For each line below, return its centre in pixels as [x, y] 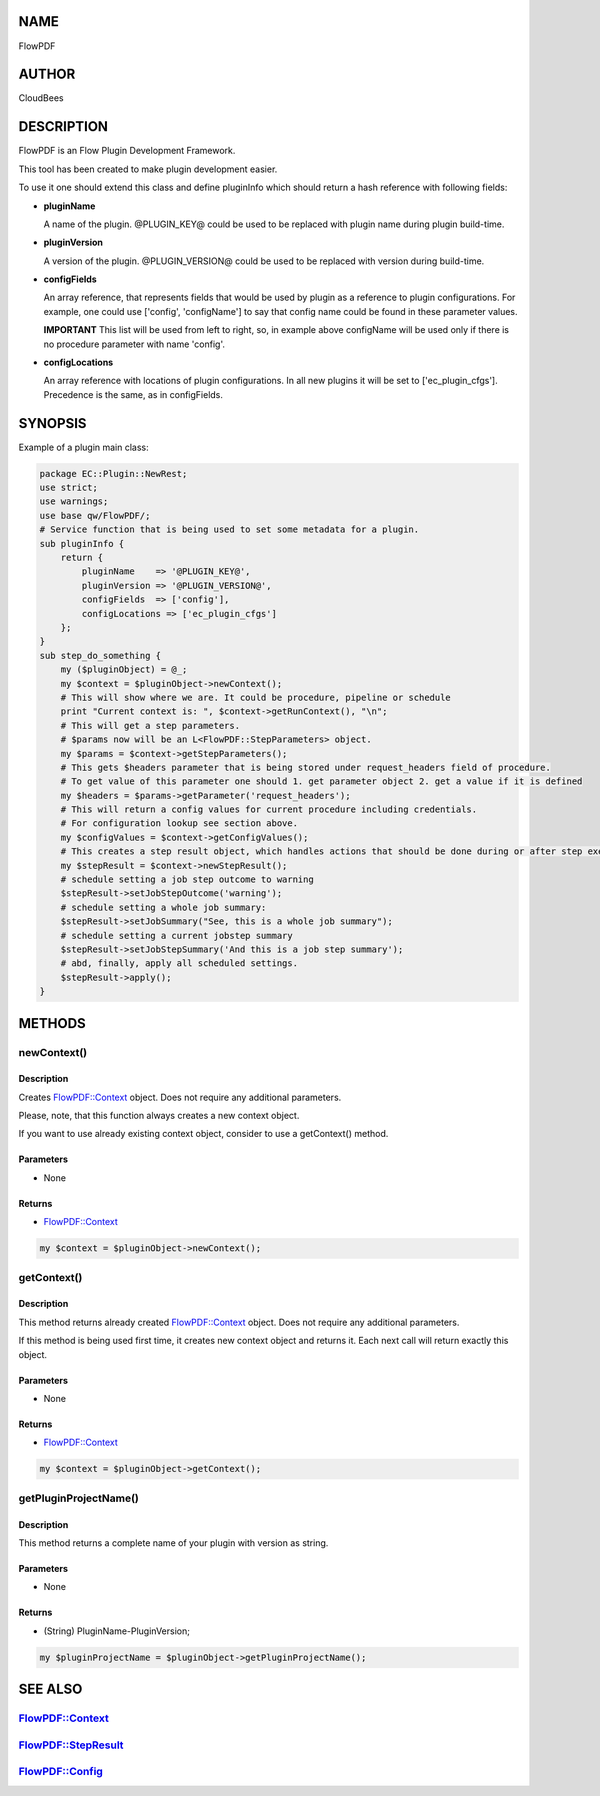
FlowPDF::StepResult [71, 1745]
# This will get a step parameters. [150, 725]
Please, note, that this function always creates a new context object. [159, 1116]
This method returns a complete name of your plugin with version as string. [173, 1542]
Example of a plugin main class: [83, 447]
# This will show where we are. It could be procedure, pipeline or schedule [256, 697]
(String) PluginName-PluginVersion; [116, 1631]
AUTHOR [47, 74]
